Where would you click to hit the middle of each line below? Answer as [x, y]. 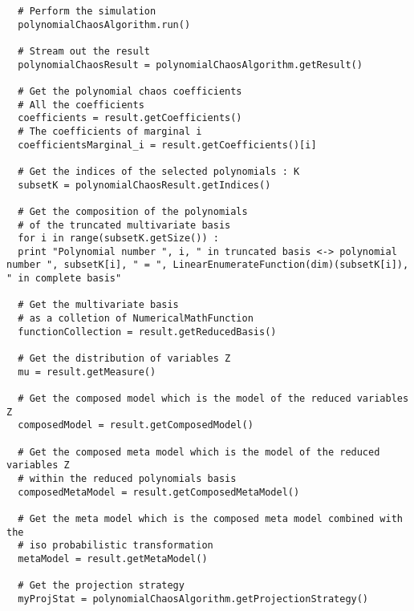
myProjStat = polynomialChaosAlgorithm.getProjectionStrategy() [193, 599]
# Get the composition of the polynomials [133, 211]
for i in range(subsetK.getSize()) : [118, 239]
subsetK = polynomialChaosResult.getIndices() [144, 185]
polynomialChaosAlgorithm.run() [104, 24]
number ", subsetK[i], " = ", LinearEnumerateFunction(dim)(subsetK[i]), [208, 265]
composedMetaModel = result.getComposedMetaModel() [159, 492]
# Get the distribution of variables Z [124, 359]
